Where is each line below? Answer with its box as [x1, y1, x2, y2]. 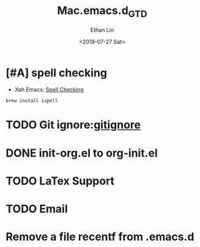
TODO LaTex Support [6, 174, 114, 188]
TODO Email [6, 202, 68, 216]
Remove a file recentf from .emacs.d [6, 230, 194, 244]
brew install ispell [6, 98, 59, 104]
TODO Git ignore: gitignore [6, 118, 141, 132]
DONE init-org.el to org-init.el [6, 146, 158, 160]
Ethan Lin [90, 26, 114, 34]
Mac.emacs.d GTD [57, 4, 147, 20]
